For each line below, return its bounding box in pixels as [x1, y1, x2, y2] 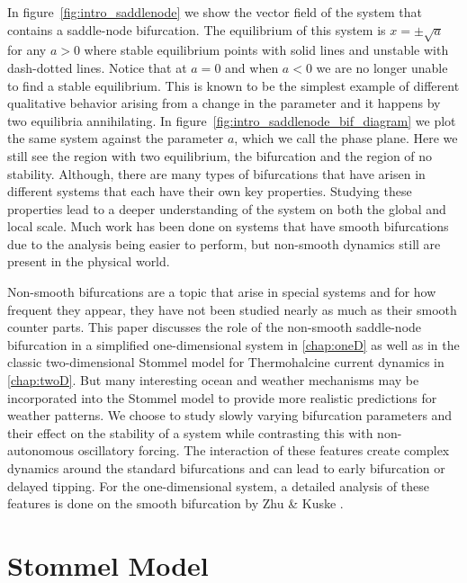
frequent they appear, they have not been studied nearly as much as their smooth [7, 300, 457, 318]
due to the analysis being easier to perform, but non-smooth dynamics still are [7, 234, 441, 253]
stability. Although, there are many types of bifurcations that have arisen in [7, 164, 426, 183]
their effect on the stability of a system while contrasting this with [7, 423, 373, 442]
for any [7, 40, 47, 59]
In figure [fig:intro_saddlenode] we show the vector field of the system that [7, 3, 422, 21]
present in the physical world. [7, 252, 170, 271]
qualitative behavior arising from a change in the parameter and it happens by [7, 94, 441, 112]
